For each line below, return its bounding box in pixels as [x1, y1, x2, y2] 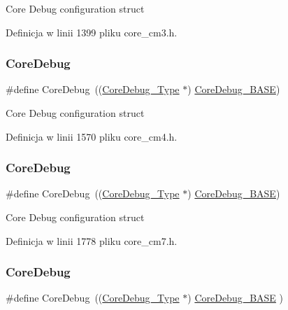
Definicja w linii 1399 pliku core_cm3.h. [6, 24, 178, 39]
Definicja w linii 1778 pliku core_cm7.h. [6, 233, 178, 248]
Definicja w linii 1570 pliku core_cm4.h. [6, 129, 178, 143]
